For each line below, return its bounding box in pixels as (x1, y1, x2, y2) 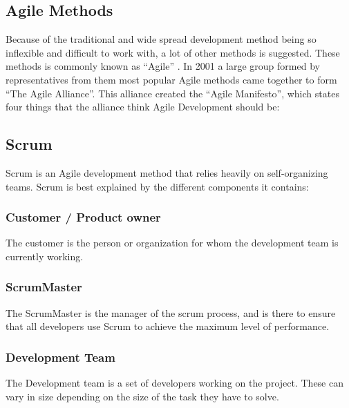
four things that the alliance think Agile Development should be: (6, 99, 280, 114)
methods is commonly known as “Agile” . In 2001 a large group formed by (6, 59, 320, 73)
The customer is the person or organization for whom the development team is (6, 235, 339, 250)
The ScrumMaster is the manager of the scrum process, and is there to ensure (6, 305, 336, 320)
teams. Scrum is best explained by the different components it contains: (6, 179, 309, 193)
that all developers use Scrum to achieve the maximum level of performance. (6, 319, 330, 333)
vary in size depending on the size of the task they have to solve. (6, 389, 279, 403)
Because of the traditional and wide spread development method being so (6, 32, 317, 46)
